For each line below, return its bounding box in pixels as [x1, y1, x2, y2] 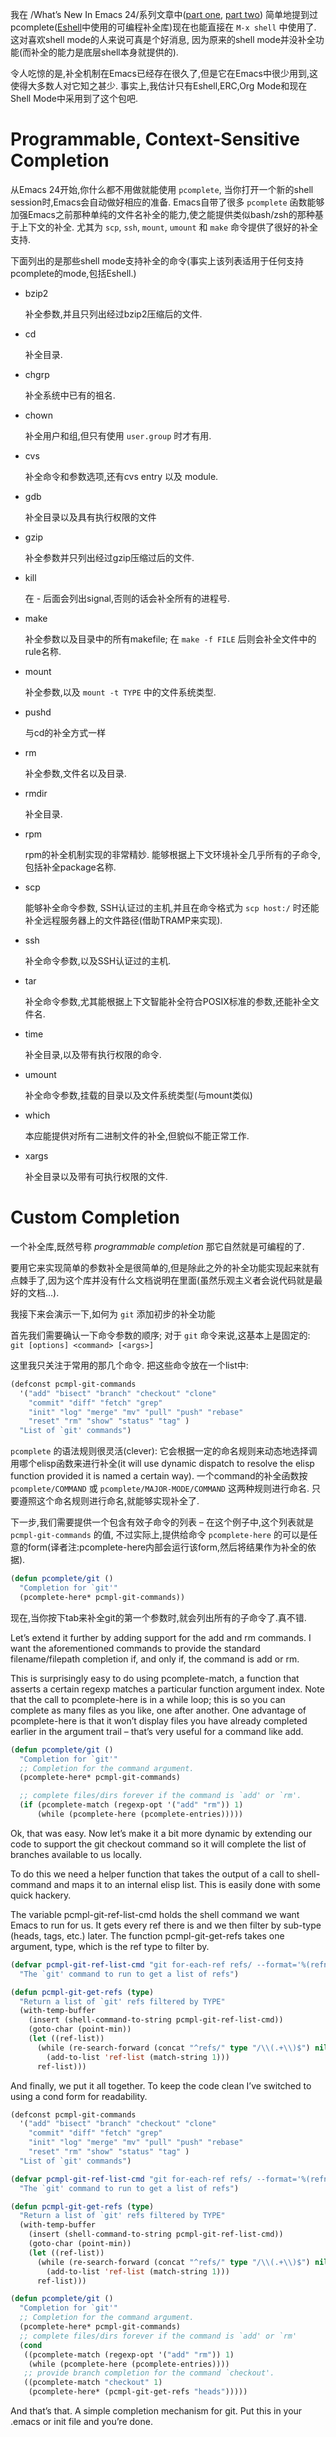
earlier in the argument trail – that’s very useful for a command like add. [10, 1725, 304, 1737]
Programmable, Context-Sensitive [10, 128, 300, 151]
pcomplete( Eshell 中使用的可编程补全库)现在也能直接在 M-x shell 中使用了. [10, 21, 317, 33]
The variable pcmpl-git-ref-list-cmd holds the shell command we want [10, 1908, 300, 1920]
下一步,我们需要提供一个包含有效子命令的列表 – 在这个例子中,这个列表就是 [10, 1516, 314, 1528]
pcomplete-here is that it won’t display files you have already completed [10, 1714, 308, 1727]
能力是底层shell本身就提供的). [57, 46, 179, 58]
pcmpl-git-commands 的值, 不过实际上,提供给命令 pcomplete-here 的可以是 [10, 1529, 309, 1541]
